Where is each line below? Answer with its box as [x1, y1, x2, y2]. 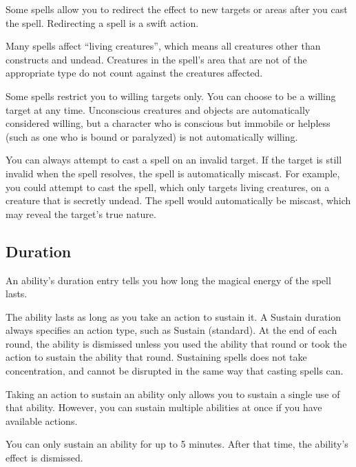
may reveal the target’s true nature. [6, 206, 156, 221]
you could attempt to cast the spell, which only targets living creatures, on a [6, 179, 330, 194]
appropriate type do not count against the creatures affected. [6, 66, 263, 80]
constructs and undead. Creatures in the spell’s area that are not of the [6, 52, 307, 66]
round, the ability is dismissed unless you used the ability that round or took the [6, 336, 347, 350]
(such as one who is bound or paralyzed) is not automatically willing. [6, 129, 298, 143]
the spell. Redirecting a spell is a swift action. [6, 15, 199, 30]
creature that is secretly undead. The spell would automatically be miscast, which [6, 193, 351, 208]
